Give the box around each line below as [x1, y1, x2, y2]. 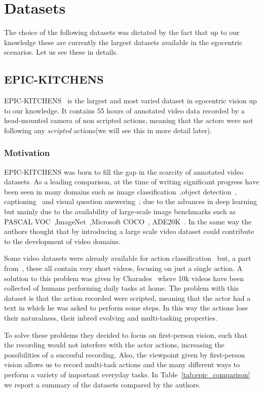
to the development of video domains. [4, 235, 121, 246]
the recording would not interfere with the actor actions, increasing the [4, 339, 224, 350]
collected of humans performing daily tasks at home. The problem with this [4, 283, 239, 293]
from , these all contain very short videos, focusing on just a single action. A [4, 263, 243, 273]
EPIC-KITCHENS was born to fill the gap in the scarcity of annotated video [4, 166, 244, 177]
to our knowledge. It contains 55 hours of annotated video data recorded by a [4, 105, 245, 115]
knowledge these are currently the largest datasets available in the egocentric [4, 36, 243, 47]
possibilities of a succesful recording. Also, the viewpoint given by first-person [4, 349, 245, 360]
